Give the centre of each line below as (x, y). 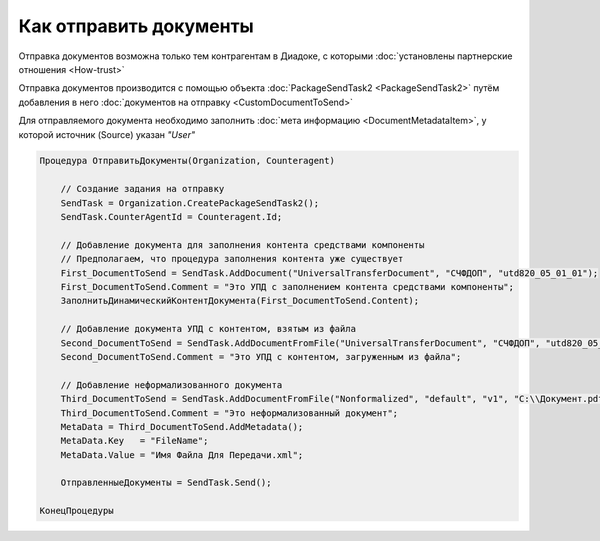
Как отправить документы (136, 26)
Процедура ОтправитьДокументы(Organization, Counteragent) (187, 161)
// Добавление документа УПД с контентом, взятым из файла (208, 329)
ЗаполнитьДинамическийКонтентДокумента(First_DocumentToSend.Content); (240, 301)
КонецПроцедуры (76, 511)
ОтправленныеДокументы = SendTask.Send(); (166, 483)
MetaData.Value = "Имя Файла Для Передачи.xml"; (182, 454)
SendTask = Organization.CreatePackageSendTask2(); (190, 203)
